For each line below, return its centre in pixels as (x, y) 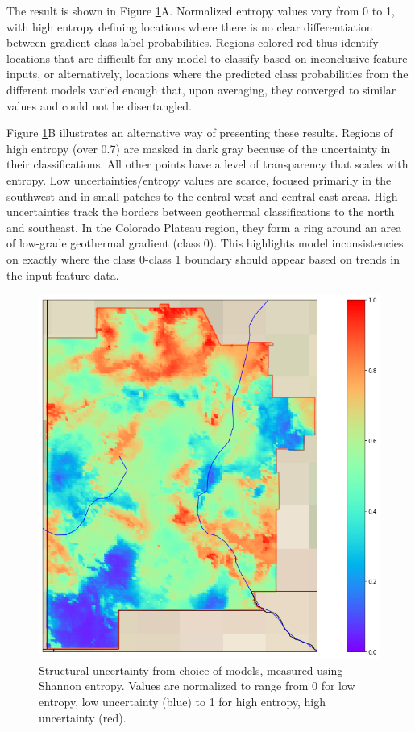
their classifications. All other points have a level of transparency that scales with (207, 164)
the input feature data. (63, 274)
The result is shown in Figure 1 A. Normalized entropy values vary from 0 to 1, (201, 10)
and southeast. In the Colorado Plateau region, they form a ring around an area (204, 227)
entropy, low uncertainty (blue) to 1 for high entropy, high (183, 701)
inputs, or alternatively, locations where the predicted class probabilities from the (207, 74)
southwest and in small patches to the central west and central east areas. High (202, 195)
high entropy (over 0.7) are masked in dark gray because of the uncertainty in (199, 148)
